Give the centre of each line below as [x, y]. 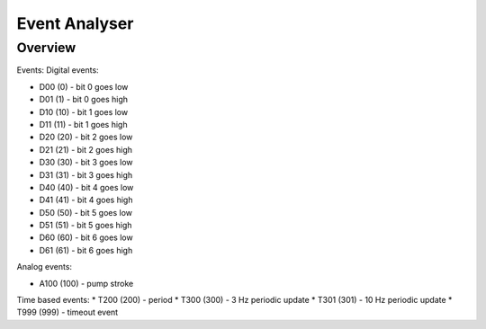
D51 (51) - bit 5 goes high [85, 226]
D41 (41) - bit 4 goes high [86, 200]
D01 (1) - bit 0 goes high [84, 100]
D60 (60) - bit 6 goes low [86, 237]
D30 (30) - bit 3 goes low [86, 163]
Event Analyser [75, 23]
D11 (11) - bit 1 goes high [83, 124]
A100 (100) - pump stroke [86, 283]
